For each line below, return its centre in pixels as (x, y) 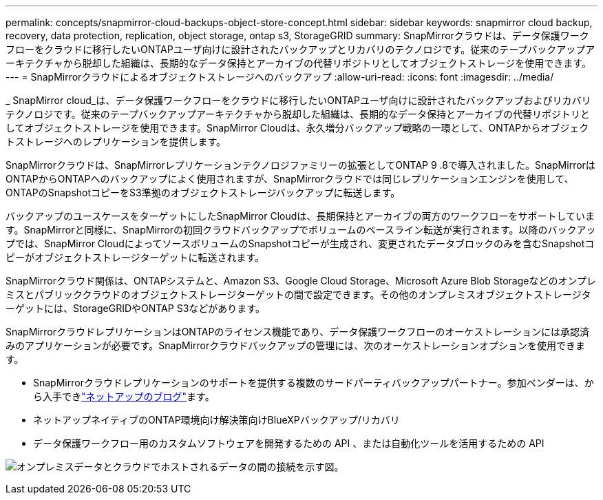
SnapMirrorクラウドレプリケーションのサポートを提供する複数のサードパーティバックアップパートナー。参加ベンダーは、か (314, 383)
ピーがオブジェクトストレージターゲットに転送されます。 (135, 257)
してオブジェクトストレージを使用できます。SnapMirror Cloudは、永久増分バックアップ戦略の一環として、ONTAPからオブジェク (297, 128)
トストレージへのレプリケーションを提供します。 (116, 142)
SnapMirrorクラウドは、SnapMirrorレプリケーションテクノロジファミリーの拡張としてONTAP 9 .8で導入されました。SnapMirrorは (300, 165)
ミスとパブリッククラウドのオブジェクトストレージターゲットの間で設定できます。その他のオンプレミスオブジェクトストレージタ (298, 294)
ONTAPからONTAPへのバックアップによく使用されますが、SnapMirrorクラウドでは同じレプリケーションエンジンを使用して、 (290, 179)
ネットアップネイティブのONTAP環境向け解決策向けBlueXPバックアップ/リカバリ (216, 420)
